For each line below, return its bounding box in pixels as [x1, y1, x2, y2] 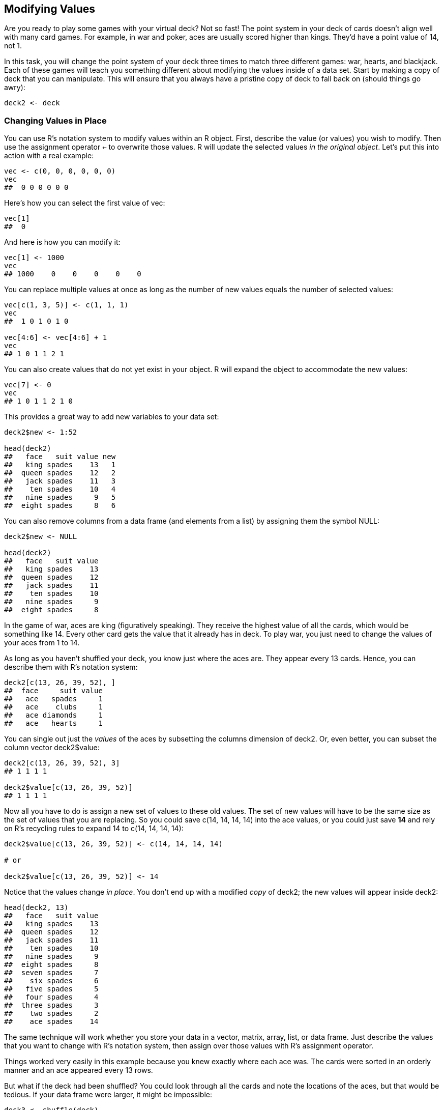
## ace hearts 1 [4, 719, 103, 728]
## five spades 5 [4, 985, 99, 993]
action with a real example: [4, 151, 94, 160]
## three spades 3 [4, 1001, 99, 1010]
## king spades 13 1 [4, 461, 116, 469]
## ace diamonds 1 [4, 711, 103, 720]
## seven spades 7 [4, 969, 99, 977]
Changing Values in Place [4, 115, 107, 126]
